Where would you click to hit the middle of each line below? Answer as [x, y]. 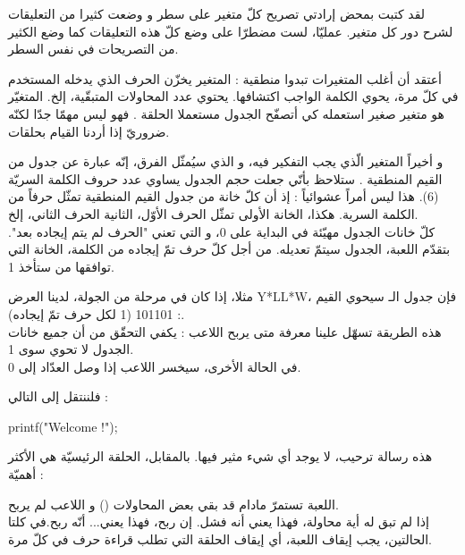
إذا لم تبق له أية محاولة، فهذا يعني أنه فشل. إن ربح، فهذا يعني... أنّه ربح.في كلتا [219, 521]
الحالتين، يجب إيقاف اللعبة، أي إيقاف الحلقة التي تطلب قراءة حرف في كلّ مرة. [220, 538]
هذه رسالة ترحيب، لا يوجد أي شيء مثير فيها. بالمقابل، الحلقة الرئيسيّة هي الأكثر [220, 456]
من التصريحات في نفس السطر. [93, 49]
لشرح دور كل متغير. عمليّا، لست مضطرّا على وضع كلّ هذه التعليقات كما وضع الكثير [231, 31]
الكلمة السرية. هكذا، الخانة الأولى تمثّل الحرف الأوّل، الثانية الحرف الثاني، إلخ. [213, 213]
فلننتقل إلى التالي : [58, 396]
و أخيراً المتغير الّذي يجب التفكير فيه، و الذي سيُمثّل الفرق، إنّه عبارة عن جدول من [226, 161]
